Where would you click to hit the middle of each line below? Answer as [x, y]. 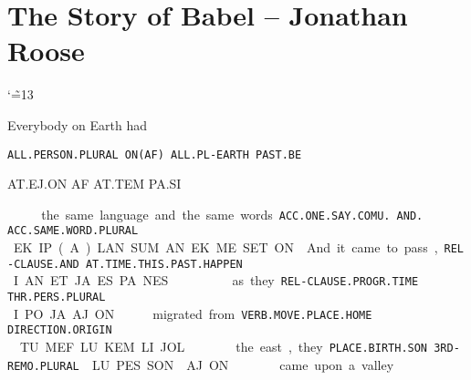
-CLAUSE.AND [43, 264]
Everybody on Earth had [77, 124]
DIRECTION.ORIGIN [60, 330]
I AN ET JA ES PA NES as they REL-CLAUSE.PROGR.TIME [216, 280]
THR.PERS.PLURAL [57, 298]
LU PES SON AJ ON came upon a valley [243, 364]
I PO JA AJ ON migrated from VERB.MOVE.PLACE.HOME [193, 313]
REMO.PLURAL [43, 366]
